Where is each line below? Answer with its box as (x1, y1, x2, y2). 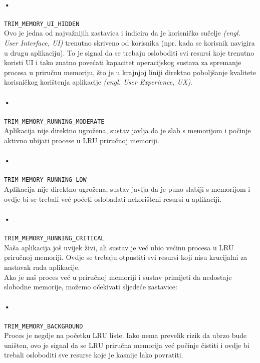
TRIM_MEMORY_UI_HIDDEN (4, 20, 80, 28)
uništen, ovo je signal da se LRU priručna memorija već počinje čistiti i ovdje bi (4, 339, 249, 350)
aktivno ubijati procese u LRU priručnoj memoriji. (4, 135, 159, 146)
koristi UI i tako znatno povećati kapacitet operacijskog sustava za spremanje (4, 57, 241, 68)
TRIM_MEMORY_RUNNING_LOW (4, 176, 87, 184)
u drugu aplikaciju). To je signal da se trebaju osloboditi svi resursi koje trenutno (4, 47, 254, 58)
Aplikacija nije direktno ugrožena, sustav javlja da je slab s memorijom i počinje (4, 125, 251, 136)
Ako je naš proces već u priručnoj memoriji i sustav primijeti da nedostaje (4, 271, 232, 282)
